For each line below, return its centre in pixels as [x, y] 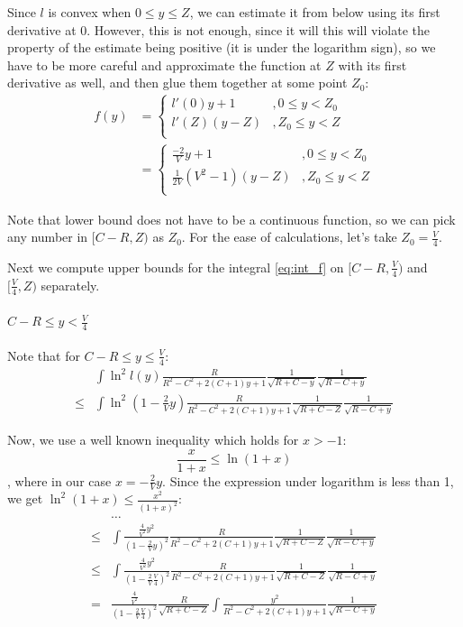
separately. [70, 285]
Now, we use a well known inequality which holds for [153, 439]
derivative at [42, 29]
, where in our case [59, 480]
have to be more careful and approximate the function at [164, 65]
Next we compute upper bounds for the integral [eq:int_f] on [176, 267]
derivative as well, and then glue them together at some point [177, 83]
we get [25, 498]
